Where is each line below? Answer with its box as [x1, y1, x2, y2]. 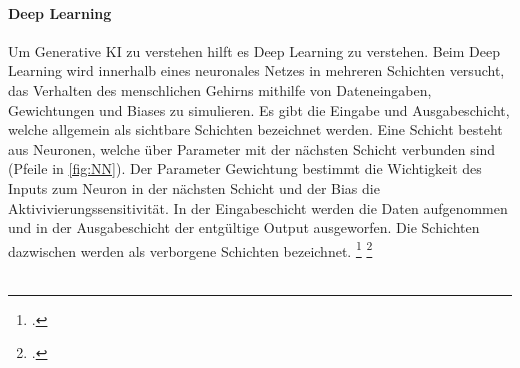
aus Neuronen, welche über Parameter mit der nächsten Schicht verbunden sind [8, 138, 496, 159]
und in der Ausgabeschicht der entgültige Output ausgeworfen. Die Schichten [8, 217, 480, 238]
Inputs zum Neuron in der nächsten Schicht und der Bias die [8, 177, 380, 198]
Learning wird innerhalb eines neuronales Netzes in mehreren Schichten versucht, [8, 60, 505, 81]
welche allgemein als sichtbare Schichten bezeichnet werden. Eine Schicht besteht [8, 119, 503, 140]
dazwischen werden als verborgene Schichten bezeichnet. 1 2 [8, 237, 373, 261]
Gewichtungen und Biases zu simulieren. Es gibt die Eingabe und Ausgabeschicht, [8, 99, 510, 120]
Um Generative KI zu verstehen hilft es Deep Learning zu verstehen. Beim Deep [8, 40, 500, 61]
